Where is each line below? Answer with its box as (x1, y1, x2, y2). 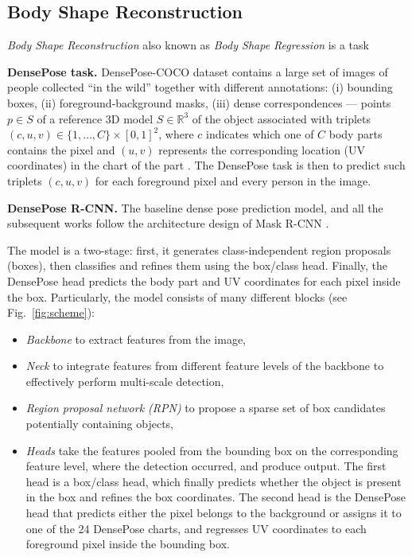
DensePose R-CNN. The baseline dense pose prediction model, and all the (7, 199, 383, 216)
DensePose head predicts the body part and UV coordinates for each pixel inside (7, 272, 401, 289)
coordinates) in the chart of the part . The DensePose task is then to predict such (7, 157, 406, 173)
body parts (328, 126, 383, 142)
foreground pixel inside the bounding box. (25, 536, 230, 552)
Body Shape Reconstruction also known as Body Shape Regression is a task (7, 37, 369, 53)
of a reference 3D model (37, 110, 154, 127)
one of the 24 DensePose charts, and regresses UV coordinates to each (25, 520, 367, 536)
